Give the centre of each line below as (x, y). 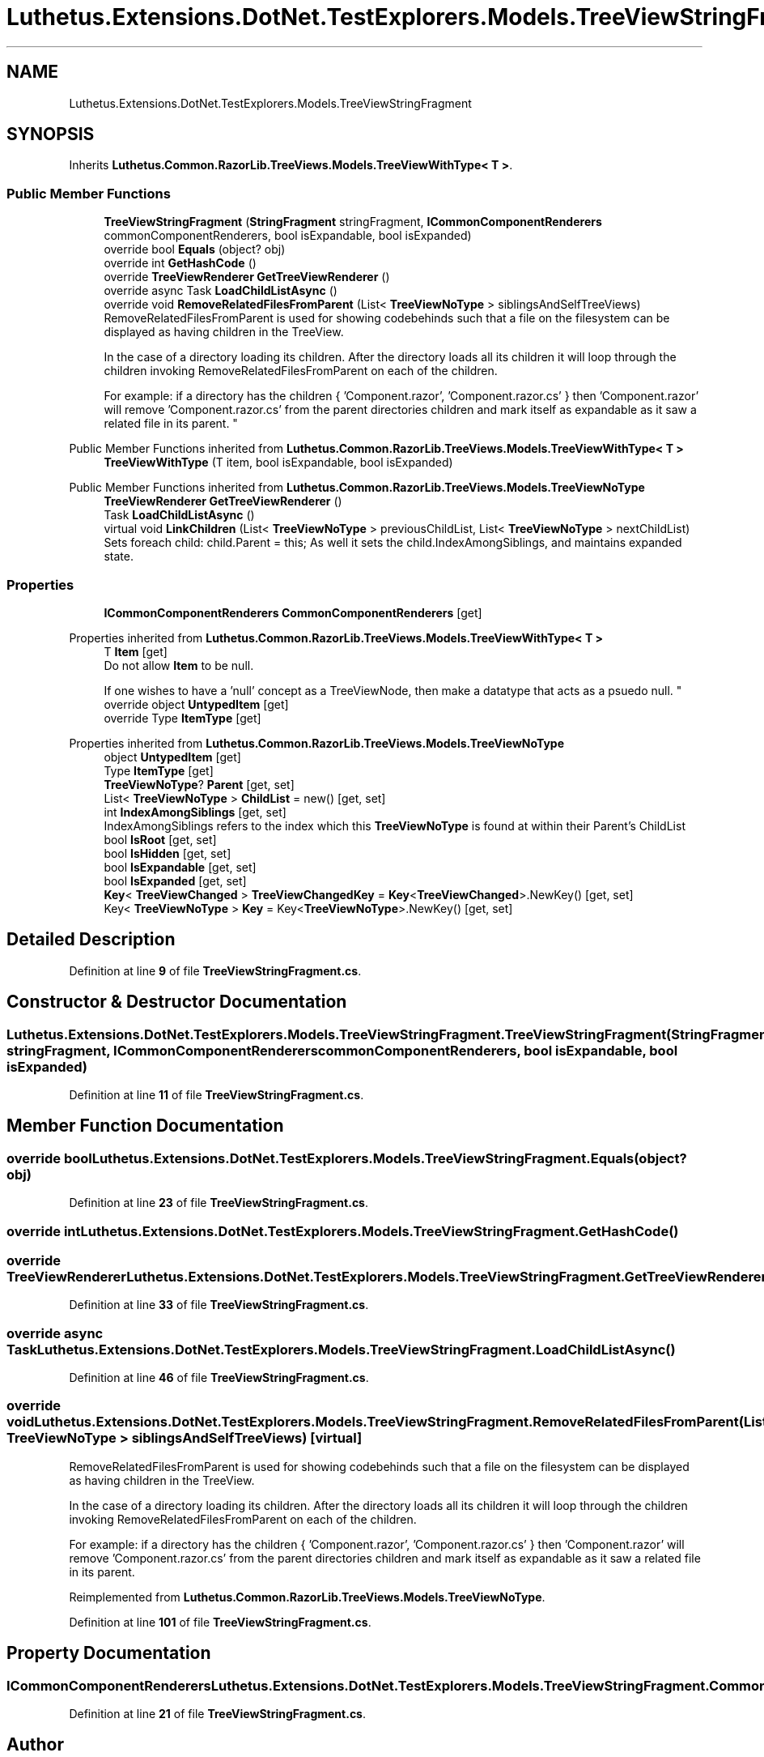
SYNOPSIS (51, 134)
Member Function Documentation (145, 1126)
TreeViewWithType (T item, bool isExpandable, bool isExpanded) (278, 463)
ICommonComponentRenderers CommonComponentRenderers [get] (293, 612)
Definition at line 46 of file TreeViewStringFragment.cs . (219, 1378)
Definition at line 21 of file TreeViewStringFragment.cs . (218, 1714)
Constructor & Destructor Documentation (177, 1002)
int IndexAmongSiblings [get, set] (195, 812)
